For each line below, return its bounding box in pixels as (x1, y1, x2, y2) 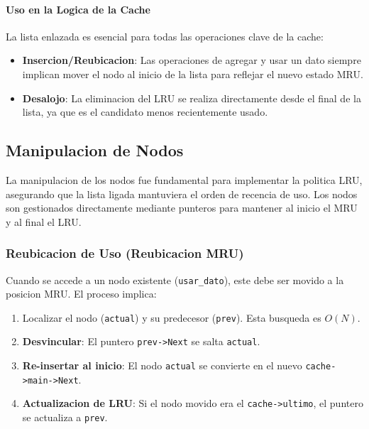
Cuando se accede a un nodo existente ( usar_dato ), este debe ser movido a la (6, 272, 344, 287)
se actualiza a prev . (22, 410, 108, 425)
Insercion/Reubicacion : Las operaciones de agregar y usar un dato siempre (22, 53, 361, 67)
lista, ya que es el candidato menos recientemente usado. (22, 104, 268, 119)
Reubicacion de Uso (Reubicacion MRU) (6, 244, 244, 262)
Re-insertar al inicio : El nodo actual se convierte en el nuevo (22, 358, 302, 373)
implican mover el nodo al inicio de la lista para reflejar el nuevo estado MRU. (22, 66, 363, 81)
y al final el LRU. (6, 214, 82, 229)
